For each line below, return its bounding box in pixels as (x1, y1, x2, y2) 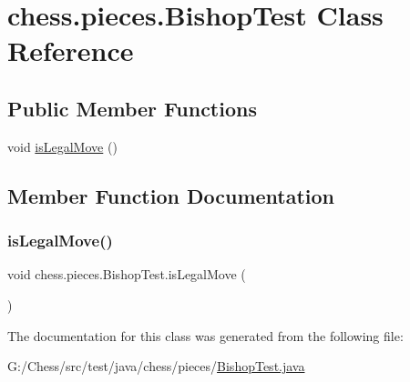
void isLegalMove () (7, 136, 118, 156)
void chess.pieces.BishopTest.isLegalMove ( (7, 265, 246, 284)
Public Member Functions (7, 94, 257, 122)
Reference (7, 32, 134, 69)
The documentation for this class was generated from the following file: (7, 326, 404, 345)
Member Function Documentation (7, 181, 335, 209)
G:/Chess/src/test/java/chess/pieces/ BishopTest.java (7, 357, 305, 376)
